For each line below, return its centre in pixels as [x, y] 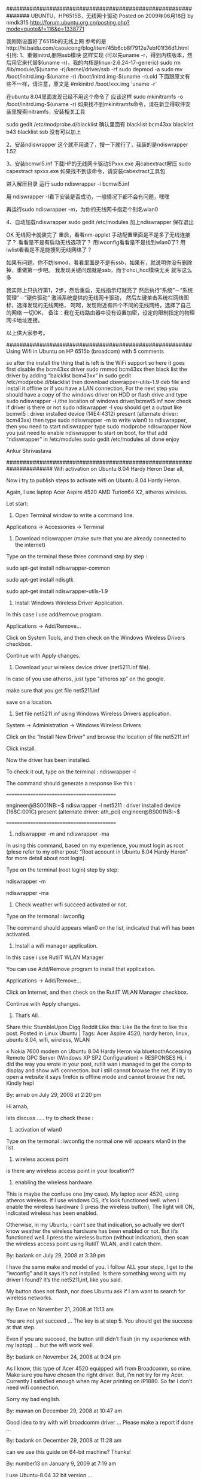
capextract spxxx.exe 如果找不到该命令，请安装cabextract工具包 [86, 171]
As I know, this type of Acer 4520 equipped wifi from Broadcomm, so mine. [99, 1368]
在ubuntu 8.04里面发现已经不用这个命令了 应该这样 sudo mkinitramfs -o [95, 96]
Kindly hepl [20, 1083]
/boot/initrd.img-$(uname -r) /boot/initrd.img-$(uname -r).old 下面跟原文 [96, 76]
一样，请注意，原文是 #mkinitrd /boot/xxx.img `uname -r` [87, 84]
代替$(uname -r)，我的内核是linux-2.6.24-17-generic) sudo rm [103, 63]
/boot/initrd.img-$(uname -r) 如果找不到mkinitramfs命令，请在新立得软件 [96, 104]
